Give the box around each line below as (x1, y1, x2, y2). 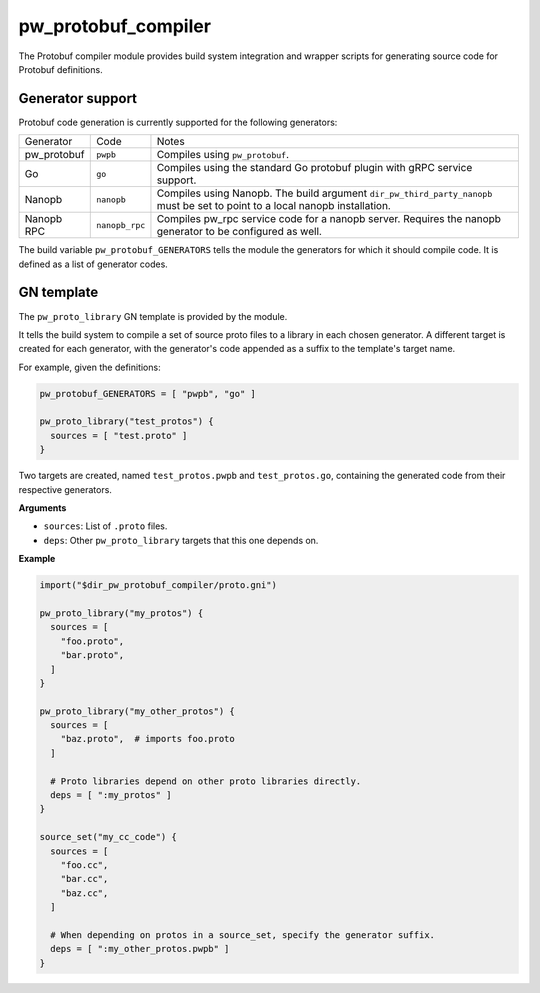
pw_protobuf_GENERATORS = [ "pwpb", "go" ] (39, 388, 257, 399)
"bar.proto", (60, 650, 125, 661)
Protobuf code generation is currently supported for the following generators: (18, 116, 338, 128)
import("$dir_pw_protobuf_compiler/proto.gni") (39, 580, 277, 591)
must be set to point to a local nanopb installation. (156, 199, 392, 213)
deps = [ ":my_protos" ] (50, 790, 172, 801)
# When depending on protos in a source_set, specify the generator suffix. (50, 929, 435, 940)
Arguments (18, 502, 67, 514)
